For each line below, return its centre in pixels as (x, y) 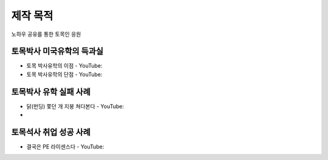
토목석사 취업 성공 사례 (51, 132)
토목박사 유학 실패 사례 (51, 92)
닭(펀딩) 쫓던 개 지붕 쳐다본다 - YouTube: (75, 106)
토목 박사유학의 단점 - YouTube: (64, 74)
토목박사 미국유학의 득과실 (57, 51)
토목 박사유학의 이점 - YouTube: (64, 66)
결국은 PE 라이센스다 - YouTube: (65, 147)
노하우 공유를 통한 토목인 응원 (46, 34)
